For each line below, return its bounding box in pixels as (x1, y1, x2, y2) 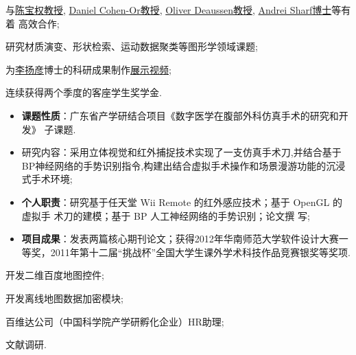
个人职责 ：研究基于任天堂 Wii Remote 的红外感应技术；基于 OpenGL (21, 194, 330, 209)
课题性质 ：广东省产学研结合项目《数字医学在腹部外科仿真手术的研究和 (21, 108, 339, 122)
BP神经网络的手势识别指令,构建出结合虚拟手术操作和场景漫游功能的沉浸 (21, 158, 346, 172)
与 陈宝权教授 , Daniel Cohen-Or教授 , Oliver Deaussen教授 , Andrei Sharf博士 (5, 3, 332, 16)
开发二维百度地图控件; (5, 268, 104, 282)
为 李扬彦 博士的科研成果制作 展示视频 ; (5, 62, 171, 76)
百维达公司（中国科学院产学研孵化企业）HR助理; (5, 314, 224, 328)
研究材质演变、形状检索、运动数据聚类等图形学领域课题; (5, 39, 258, 54)
